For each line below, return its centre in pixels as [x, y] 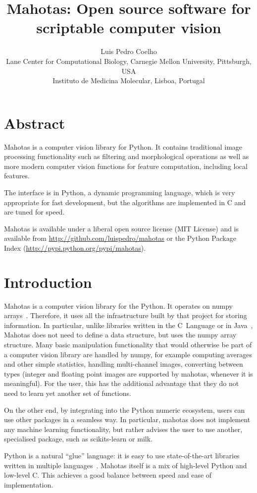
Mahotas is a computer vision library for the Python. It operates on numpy [118, 305]
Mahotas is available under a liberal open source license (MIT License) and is [122, 228]
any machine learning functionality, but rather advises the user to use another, [123, 429]
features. [17, 176]
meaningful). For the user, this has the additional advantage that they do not [122, 383]
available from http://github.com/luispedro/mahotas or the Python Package [120, 238]
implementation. [29, 484]
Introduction [48, 282]
